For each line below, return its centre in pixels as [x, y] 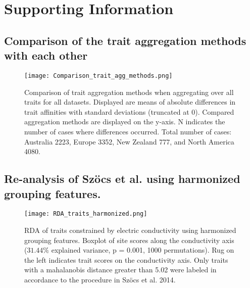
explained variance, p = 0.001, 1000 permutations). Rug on [143, 250]
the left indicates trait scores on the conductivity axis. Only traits [126, 259]
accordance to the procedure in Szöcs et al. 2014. [100, 279]
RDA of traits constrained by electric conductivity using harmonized [130, 230]
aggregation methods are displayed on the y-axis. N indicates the [125, 122]
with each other [46, 55]
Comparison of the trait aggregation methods [125, 40]
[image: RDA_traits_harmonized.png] [86, 214]
